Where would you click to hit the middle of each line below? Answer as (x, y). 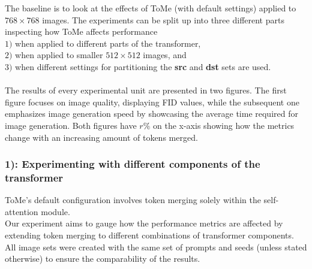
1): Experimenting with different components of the (133, 164)
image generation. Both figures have (71, 125)
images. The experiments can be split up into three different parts (163, 19)
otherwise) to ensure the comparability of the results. (103, 259)
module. (55, 211)
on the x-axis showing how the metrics (224, 125)
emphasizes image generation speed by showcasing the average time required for (151, 114)
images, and (165, 55)
